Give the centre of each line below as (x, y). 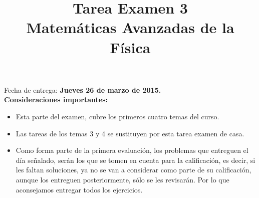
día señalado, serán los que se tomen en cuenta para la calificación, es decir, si (136, 160)
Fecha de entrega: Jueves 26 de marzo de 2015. (83, 89)
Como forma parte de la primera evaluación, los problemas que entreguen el (132, 150)
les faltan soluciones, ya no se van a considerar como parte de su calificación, (134, 170)
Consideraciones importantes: (56, 100)
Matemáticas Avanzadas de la (130, 27)
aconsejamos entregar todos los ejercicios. (79, 189)
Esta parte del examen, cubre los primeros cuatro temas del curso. (117, 116)
